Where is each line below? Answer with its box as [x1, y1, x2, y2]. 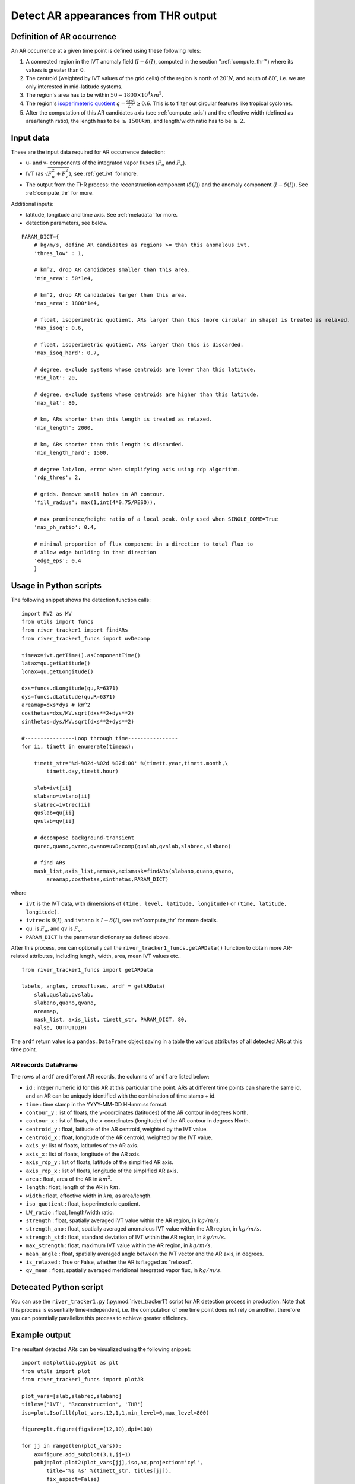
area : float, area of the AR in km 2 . [26, 1175, 112, 1182]
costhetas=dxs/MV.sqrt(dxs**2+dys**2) [21, 710, 135, 716]
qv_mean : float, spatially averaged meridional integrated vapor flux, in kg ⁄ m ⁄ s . [26, 1267, 222, 1274]
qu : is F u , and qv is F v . [26, 925, 83, 933]
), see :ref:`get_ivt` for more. [69, 170, 138, 177]
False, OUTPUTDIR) [33, 1025, 88, 1031]
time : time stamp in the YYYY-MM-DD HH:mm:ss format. [26, 1101, 168, 1108]
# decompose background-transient [33, 835, 135, 841]
